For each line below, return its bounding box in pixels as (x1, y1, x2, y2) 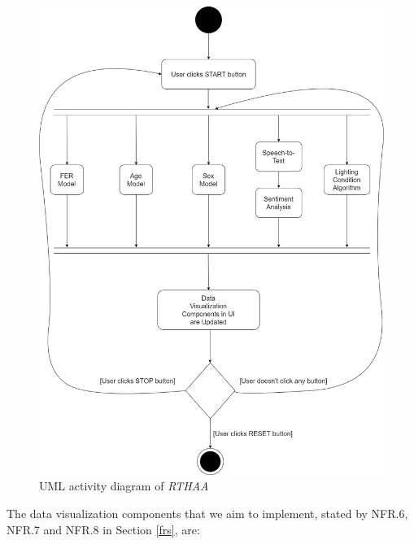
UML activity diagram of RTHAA (39, 477, 209, 494)
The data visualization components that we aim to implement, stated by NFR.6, (7, 505, 408, 522)
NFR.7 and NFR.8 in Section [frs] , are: (7, 520, 200, 537)
